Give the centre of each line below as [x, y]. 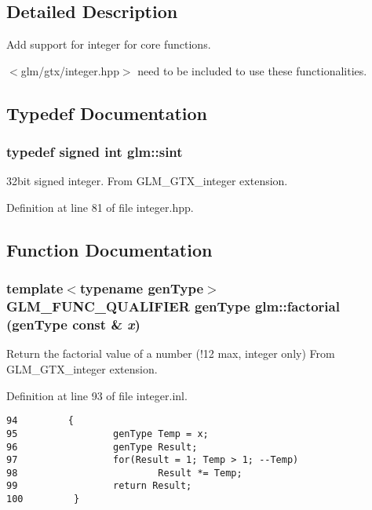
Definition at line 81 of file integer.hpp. [100, 207]
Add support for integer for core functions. [109, 44]
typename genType [142, 288]
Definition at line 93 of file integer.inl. [97, 395]
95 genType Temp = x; [108, 433]
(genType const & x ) [73, 324]
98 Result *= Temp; [124, 473]
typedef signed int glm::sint [95, 152]
